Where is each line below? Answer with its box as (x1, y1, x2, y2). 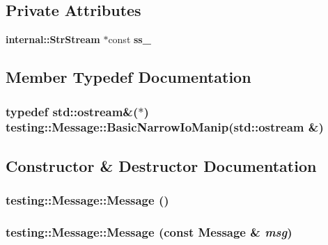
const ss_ (108, 32, 151, 47)
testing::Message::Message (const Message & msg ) (6, 223, 292, 240)
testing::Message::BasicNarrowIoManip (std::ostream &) (6, 118, 324, 136)
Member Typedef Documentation (6, 66, 251, 88)
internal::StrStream (6, 32, 100, 47)
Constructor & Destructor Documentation (6, 155, 317, 176)
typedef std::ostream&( (6, 102, 139, 120)
